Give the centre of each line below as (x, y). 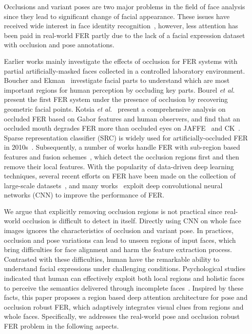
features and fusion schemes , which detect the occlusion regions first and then (122, 156)
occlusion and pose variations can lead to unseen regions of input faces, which (120, 240)
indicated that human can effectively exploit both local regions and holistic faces (124, 278)
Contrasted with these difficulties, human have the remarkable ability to (112, 259)
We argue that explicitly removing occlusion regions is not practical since (113, 211)
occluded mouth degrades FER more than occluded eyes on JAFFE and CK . (122, 128)
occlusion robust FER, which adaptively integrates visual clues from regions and (124, 306)
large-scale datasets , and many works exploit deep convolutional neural (113, 185)
